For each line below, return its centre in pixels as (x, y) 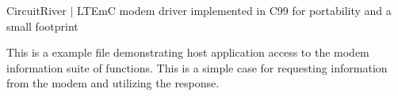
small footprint (42, 26)
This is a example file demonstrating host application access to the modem (188, 52)
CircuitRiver (36, 10)
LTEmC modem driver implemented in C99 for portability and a (234, 10)
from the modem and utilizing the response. (113, 83)
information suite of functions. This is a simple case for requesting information (197, 67)
